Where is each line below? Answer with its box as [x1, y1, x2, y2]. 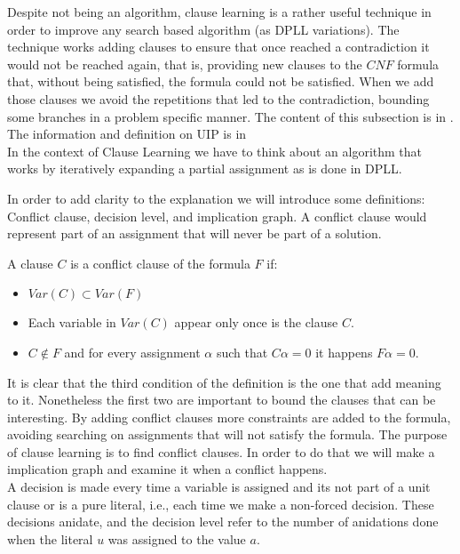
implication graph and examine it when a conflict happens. [7, 460, 328, 478]
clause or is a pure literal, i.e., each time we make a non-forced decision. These [7, 494, 434, 513]
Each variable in [28, 313, 116, 332]
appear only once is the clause [174, 313, 338, 332]
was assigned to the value [107, 529, 246, 548]
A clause [7, 253, 53, 272]
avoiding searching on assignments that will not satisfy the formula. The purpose [7, 425, 448, 444]
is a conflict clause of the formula [70, 253, 250, 272]
